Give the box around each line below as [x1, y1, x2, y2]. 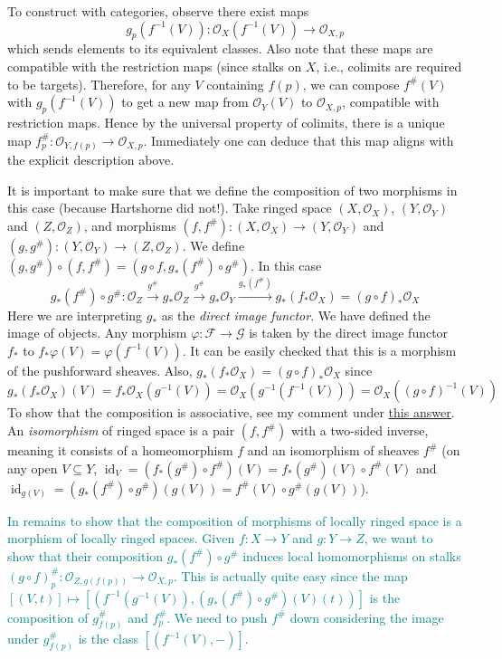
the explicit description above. [7, 150, 175, 169]
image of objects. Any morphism [7, 323, 187, 342]
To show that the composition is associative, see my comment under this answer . [7, 403, 455, 422]
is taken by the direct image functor [249, 323, 449, 342]
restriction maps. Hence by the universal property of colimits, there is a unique [7, 112, 445, 131]
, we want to [364, 529, 433, 548]
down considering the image [289, 607, 444, 626]
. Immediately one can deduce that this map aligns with [143, 130, 454, 149]
